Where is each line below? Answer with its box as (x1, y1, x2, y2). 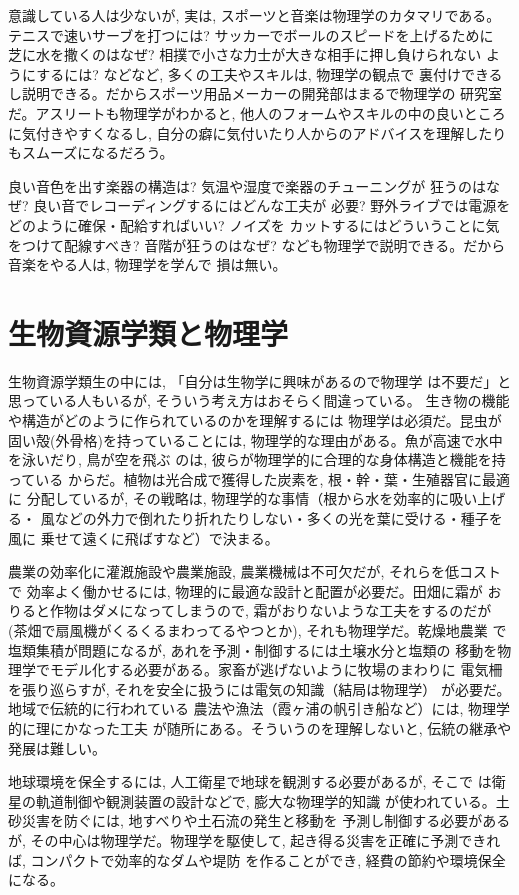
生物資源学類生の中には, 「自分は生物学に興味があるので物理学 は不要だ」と (8, 370, 512, 391)
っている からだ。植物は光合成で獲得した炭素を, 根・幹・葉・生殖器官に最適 (8, 468, 511, 489)
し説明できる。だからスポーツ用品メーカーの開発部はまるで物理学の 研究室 (8, 83, 503, 104)
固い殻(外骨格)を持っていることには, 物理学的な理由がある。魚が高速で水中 (8, 429, 503, 450)
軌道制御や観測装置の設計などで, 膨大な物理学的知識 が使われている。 (35, 790, 496, 811)
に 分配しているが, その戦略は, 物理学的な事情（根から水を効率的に (8, 488, 450, 509)
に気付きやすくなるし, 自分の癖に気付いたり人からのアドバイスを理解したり (8, 122, 507, 143)
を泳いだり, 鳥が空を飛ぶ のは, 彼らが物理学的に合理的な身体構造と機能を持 (8, 449, 506, 470)
